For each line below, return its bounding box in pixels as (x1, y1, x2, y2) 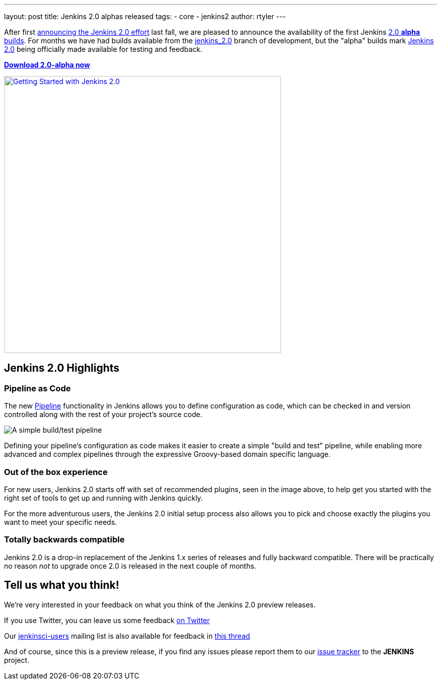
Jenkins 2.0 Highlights (4, 362, 120, 375)
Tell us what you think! (4, 579, 119, 592)
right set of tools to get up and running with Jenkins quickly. (4, 493, 203, 502)
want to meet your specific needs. (4, 517, 117, 526)
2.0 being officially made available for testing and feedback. (4, 45, 202, 53)
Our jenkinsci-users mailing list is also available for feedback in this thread (4, 631, 250, 640)
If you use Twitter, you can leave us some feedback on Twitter (4, 615, 210, 625)
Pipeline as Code (4, 383, 71, 393)
